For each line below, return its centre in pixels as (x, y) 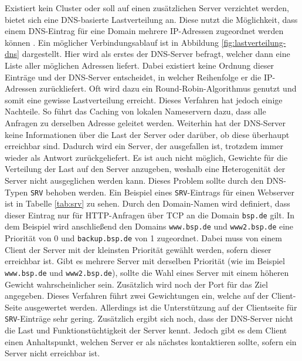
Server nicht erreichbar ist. (52, 353)
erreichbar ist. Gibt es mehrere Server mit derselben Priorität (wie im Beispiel (145, 261)
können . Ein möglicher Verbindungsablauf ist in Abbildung (112, 42)
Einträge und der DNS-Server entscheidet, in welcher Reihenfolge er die (133, 77)
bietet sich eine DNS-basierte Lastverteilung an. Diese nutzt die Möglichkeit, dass (151, 19)
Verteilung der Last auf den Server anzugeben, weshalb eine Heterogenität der (145, 169)
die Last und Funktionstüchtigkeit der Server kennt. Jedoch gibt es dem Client (146, 330)
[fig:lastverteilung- (254, 42)
